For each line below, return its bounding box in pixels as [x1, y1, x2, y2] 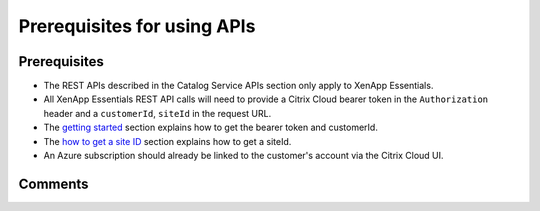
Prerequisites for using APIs [18, 15, 256, 37]
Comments [18, 175, 89, 192]
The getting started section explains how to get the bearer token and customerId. [43, 121, 379, 134]
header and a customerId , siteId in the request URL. [43, 107, 272, 119]
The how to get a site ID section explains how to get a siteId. [43, 135, 292, 147]
